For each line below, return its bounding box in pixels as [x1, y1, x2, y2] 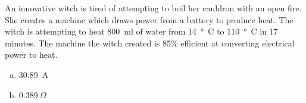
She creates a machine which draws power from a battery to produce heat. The [5, 13, 293, 26]
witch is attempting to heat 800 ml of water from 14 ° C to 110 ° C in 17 [5, 25, 278, 38]
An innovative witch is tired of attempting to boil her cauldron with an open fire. [5, 2, 302, 14]
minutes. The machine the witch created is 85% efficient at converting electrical [5, 36, 295, 49]
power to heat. [5, 48, 58, 61]
